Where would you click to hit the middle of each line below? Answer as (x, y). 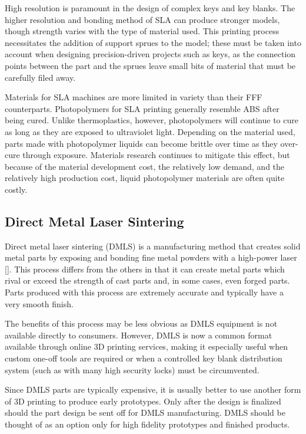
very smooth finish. (39, 303)
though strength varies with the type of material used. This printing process (142, 31)
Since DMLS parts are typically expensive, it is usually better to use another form (153, 389)
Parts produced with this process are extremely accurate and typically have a (144, 292)
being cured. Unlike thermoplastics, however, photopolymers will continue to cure (152, 120)
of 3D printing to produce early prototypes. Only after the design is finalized (143, 401)
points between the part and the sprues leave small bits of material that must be (150, 65)
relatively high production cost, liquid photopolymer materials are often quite (145, 178)
